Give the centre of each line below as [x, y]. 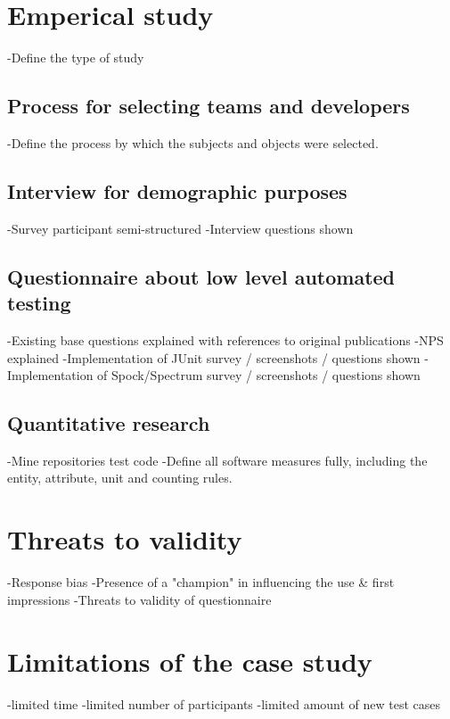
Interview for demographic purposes [177, 190]
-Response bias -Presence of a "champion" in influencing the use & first [201, 582]
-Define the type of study [76, 58]
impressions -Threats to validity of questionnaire [139, 599]
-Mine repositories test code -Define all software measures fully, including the [217, 460]
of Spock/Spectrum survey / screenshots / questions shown [259, 375]
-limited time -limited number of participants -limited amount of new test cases [224, 703]
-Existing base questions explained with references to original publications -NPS [225, 339]
